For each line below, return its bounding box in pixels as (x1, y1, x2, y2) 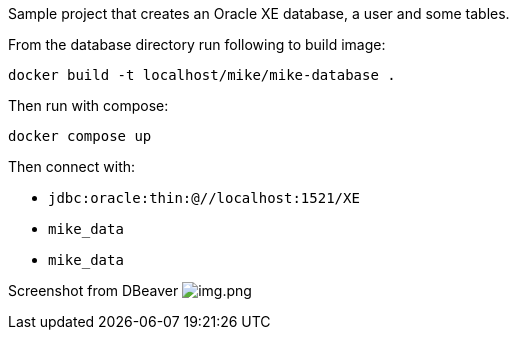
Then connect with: (8, 158, 136, 175)
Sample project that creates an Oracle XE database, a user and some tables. (8, 5, 510, 22)
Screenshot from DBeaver (8, 282, 179, 299)
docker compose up (8, 128, 152, 144)
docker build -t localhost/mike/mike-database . (8, 67, 396, 83)
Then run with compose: (8, 97, 169, 114)
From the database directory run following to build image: (8, 36, 386, 53)
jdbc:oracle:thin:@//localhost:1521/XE (48, 190, 360, 206)
